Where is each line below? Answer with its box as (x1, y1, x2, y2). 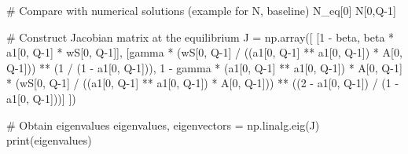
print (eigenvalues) (6, 132, 92, 148)
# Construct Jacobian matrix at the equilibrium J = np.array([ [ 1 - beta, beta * (6, 28, 395, 45)
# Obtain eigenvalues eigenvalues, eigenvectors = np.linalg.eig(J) (6, 116, 320, 133)
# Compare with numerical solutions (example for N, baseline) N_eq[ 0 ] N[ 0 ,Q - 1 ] (6, 2, 396, 18)
